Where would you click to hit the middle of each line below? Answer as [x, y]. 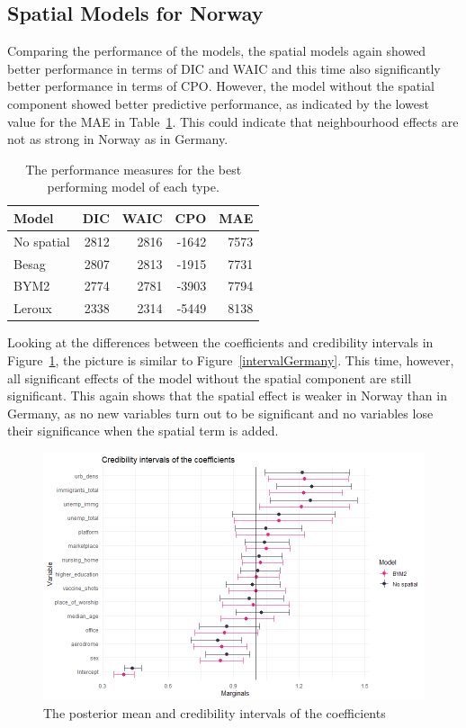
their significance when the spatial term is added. [143, 431]
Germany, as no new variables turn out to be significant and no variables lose [220, 413]
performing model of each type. [133, 187]
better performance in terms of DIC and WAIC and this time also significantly [224, 68]
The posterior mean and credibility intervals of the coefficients [215, 712]
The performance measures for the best [134, 169]
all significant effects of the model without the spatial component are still [210, 377]
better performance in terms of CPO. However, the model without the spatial [221, 86]
